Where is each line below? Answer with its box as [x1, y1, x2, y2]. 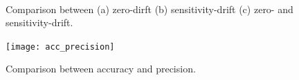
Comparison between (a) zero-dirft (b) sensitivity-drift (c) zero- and [6, 1, 293, 16]
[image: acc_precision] [6, 41, 115, 52]
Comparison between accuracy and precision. [6, 61, 196, 76]
